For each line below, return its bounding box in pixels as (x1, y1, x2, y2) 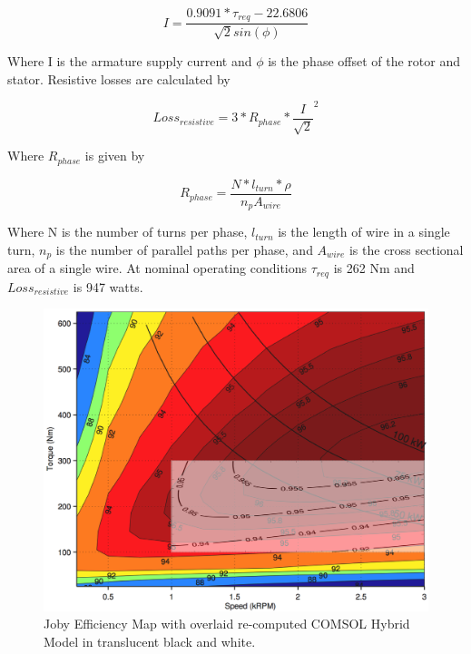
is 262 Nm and (333, 259, 415, 278)
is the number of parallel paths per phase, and (55, 239, 313, 259)
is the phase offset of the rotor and (268, 52, 461, 71)
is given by (84, 146, 145, 165)
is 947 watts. (73, 277, 143, 296)
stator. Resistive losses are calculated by (7, 69, 231, 88)
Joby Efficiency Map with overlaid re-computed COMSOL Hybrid (44, 614, 410, 633)
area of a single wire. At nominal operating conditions (7, 259, 308, 278)
